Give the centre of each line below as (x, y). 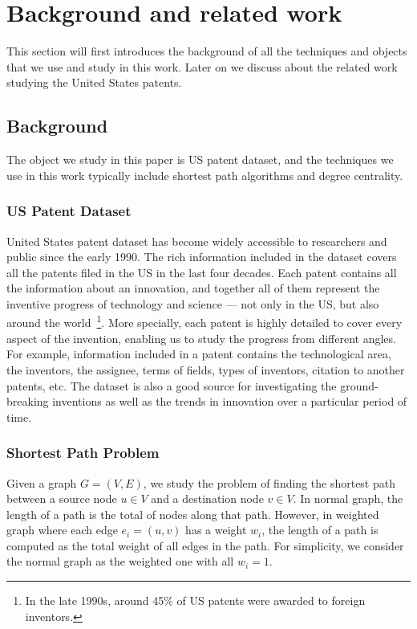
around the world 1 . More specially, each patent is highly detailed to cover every (204, 321)
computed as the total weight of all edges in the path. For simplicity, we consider (205, 545)
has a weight (216, 530)
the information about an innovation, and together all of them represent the (193, 288)
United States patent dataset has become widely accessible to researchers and (197, 241)
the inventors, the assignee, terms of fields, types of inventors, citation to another (206, 369)
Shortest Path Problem (83, 453)
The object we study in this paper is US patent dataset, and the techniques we (200, 159)
